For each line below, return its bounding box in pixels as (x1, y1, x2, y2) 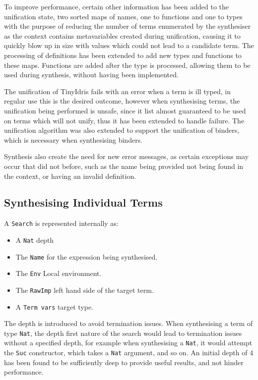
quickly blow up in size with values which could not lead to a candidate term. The (4, 40, 254, 51)
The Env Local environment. (15, 268, 102, 278)
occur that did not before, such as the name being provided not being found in (4, 161, 244, 171)
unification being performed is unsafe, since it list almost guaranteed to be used (4, 105, 246, 115)
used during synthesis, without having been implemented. (4, 69, 179, 80)
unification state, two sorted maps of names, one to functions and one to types (4, 11, 243, 21)
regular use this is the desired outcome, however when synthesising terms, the (4, 96, 240, 106)
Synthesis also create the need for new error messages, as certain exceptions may (4, 151, 249, 162)
